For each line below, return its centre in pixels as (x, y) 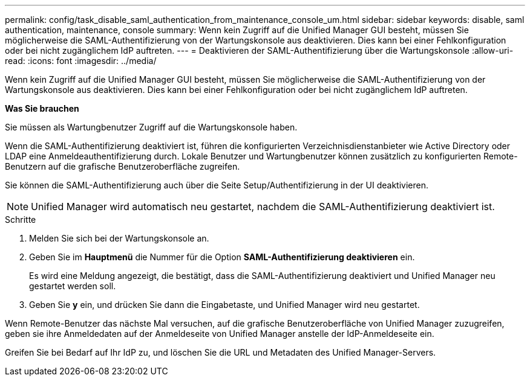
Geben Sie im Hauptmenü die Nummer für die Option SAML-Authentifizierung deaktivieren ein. (222, 257)
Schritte (21, 219)
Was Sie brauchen (42, 108)
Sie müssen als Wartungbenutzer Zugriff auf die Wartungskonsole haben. (151, 127)
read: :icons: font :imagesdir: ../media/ (81, 61)
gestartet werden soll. (73, 286)
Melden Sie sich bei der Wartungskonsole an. (119, 238)
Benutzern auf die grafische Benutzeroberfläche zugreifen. (123, 166)
